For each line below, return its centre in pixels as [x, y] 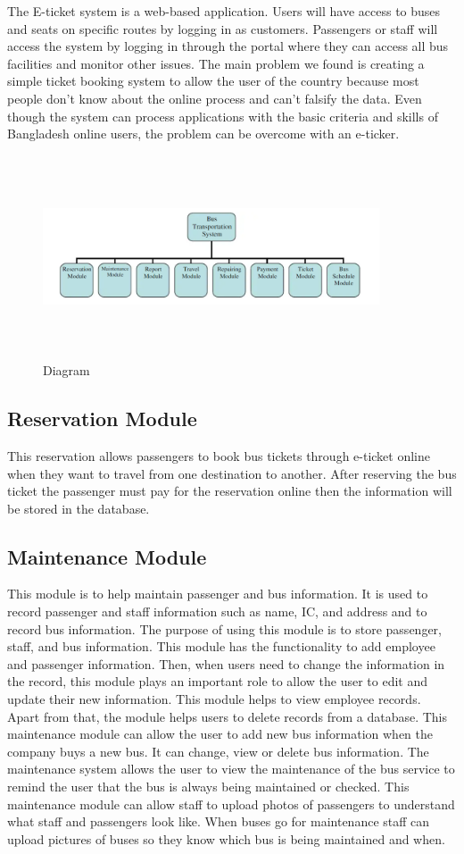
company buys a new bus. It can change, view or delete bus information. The [218, 751]
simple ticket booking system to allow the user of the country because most [213, 81]
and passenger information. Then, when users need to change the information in [226, 663]
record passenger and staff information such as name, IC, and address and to [217, 611]
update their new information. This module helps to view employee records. [214, 699]
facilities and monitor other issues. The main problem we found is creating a [216, 63]
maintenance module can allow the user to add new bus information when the [220, 734]
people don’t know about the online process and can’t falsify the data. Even [215, 98]
